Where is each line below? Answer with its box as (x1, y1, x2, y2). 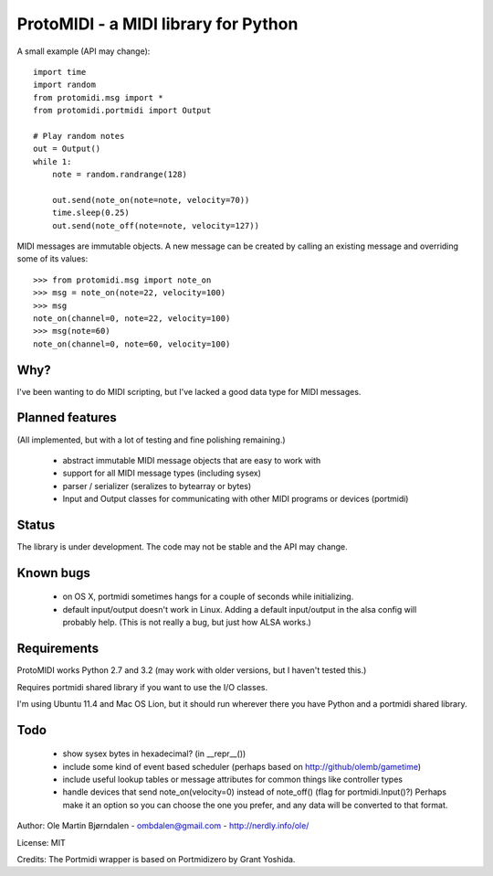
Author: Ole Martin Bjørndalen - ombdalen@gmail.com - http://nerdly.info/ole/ (16, 820, 309, 831)
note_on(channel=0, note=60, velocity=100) (33, 338, 231, 349)
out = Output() (33, 144, 101, 155)
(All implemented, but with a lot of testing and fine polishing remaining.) (16, 434, 287, 445)
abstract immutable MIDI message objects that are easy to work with (62, 454, 321, 465)
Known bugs (16, 565, 91, 581)
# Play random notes (33, 131, 125, 141)
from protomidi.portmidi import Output (33, 105, 212, 116)
